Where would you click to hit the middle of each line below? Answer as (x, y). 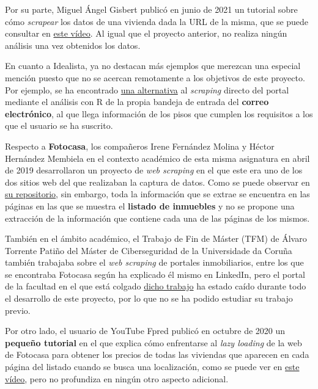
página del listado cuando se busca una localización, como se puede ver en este (152, 367)
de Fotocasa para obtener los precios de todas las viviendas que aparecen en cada (157, 354)
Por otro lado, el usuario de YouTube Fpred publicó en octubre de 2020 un (145, 331)
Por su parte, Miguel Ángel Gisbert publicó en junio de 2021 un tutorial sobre (151, 9)
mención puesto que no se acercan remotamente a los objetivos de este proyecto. (155, 77)
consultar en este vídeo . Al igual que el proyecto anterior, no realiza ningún (146, 33)
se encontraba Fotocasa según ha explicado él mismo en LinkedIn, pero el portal (155, 274)
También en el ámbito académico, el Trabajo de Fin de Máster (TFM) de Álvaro (156, 238)
